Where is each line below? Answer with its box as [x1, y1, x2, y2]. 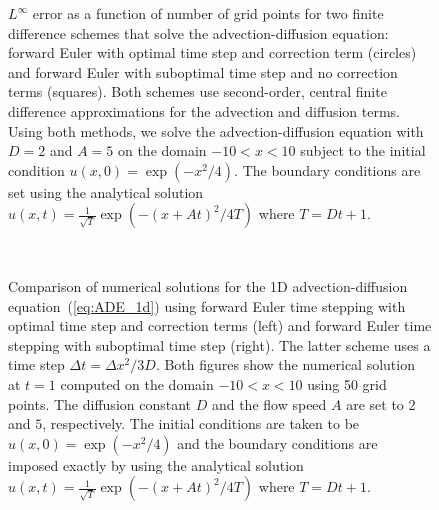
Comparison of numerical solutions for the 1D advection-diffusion [8, 275, 408, 296]
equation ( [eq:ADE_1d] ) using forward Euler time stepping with [8, 295, 406, 316]
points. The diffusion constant [8, 393, 192, 414]
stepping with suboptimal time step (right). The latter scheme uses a [8, 334, 431, 355]
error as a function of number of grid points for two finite [32, 3, 384, 23]
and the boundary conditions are [177, 432, 378, 453]
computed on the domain [60, 373, 214, 394]
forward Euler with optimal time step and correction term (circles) [8, 42, 417, 63]
